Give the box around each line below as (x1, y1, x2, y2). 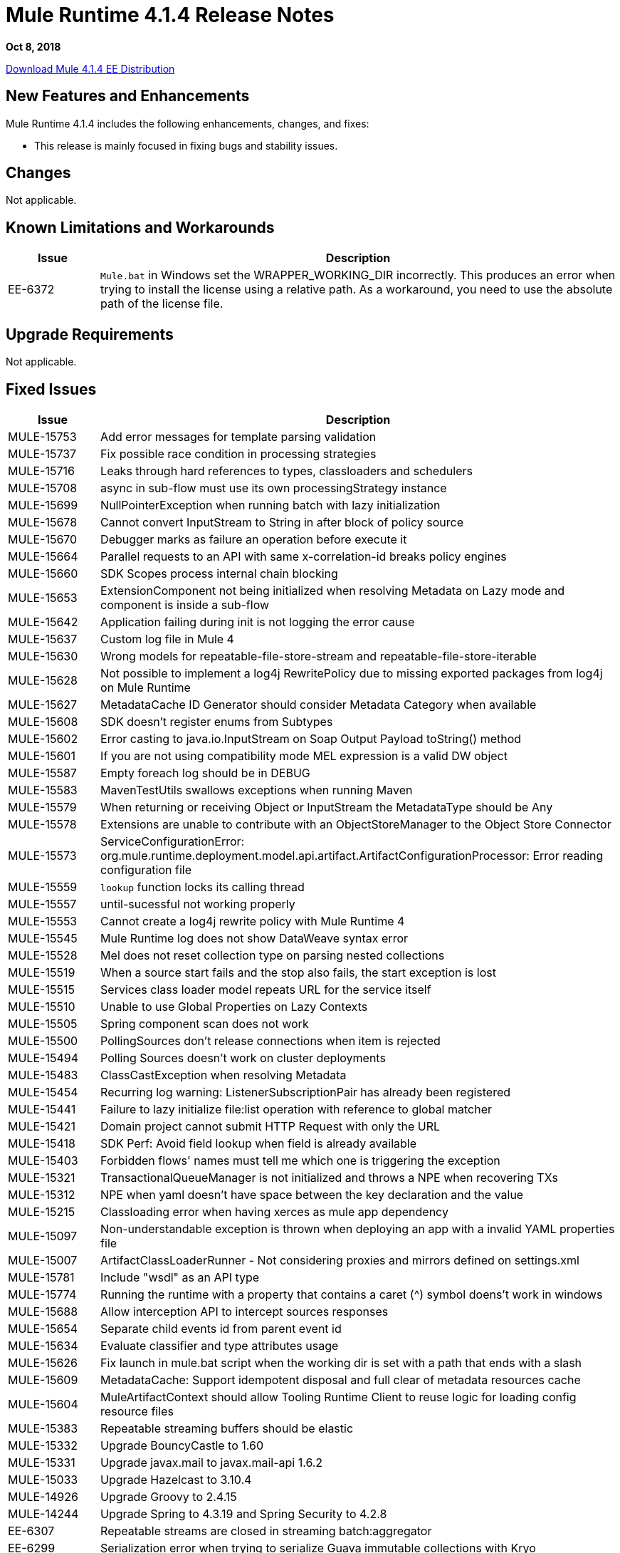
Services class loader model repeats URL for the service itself (100, 982, 431, 997)
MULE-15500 (8, 1033, 78, 1048)
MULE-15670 (8, 531, 78, 546)
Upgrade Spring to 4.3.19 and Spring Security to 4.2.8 (100, 1506, 387, 1521)
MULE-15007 (8, 1252, 78, 1267)
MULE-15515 (8, 982, 75, 997)
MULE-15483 (8, 1067, 78, 1082)
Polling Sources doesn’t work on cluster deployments (100, 1050, 386, 1065)
